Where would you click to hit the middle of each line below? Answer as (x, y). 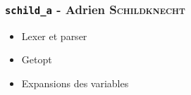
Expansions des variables (75, 83)
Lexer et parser (54, 36)
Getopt (37, 59)
